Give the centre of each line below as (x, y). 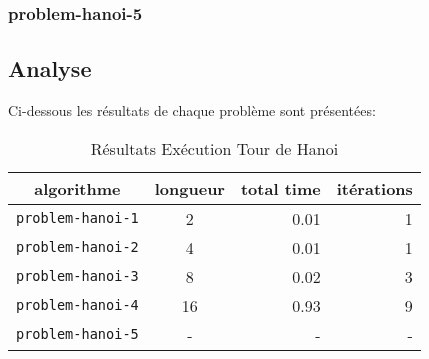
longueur (189, 188)
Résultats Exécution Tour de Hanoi (214, 148)
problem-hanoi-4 (77, 305)
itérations (374, 188)
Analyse (50, 68)
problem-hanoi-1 (77, 218)
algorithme (77, 188)
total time (280, 188)
